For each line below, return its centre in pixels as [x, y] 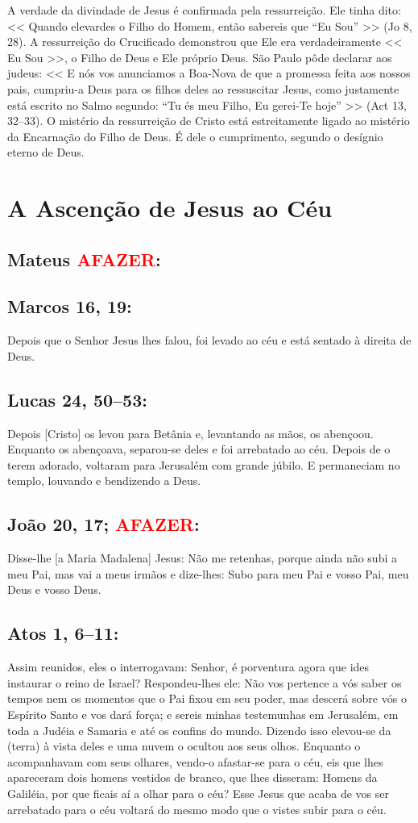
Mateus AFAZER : [84, 259]
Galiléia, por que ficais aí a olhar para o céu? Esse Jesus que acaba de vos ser [199, 793]
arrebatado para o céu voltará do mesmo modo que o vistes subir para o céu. [197, 809]
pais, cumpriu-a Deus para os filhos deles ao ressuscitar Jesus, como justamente [203, 88]
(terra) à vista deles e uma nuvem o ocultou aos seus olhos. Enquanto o [184, 746]
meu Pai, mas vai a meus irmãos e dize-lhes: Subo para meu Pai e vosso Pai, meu [208, 573]
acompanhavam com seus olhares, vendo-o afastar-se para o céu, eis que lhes [195, 761]
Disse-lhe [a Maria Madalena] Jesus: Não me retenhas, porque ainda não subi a [202, 558]
